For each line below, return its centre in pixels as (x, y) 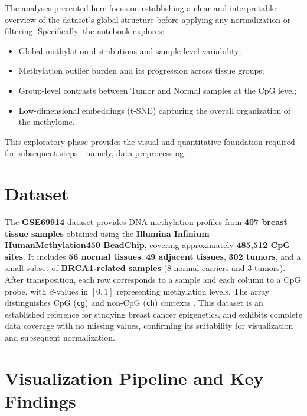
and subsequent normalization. (60, 337)
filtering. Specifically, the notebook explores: (85, 31)
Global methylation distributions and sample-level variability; (130, 50)
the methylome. (47, 122)
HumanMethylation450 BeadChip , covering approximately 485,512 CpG (148, 245)
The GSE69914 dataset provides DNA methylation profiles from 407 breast (146, 222)
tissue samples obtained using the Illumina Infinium (107, 233)
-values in (71, 291)
